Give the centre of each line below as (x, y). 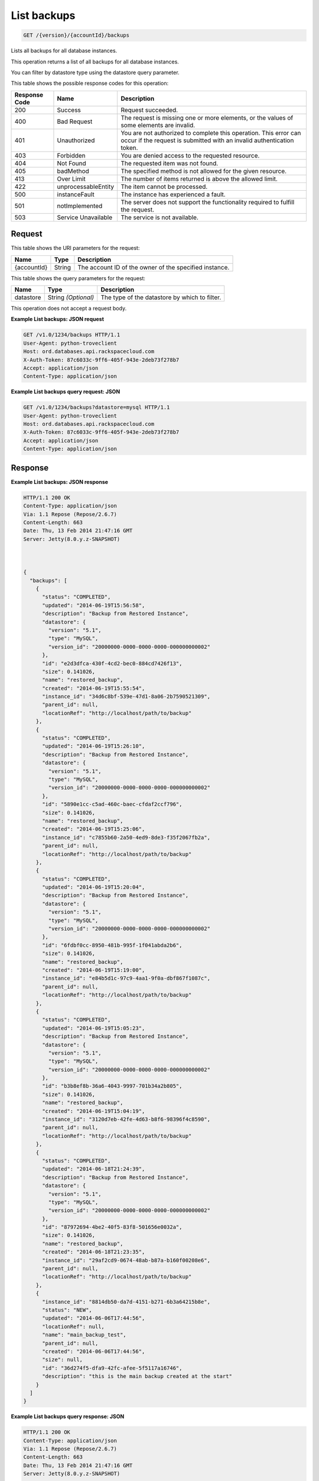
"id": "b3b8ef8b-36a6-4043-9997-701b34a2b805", (112, 1086)
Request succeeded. (149, 110)
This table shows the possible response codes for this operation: (90, 84)
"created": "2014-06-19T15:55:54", (94, 688)
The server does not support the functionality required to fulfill (208, 202)
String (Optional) (71, 297)
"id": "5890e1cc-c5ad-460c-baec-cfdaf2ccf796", (112, 804)
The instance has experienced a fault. (173, 194)
